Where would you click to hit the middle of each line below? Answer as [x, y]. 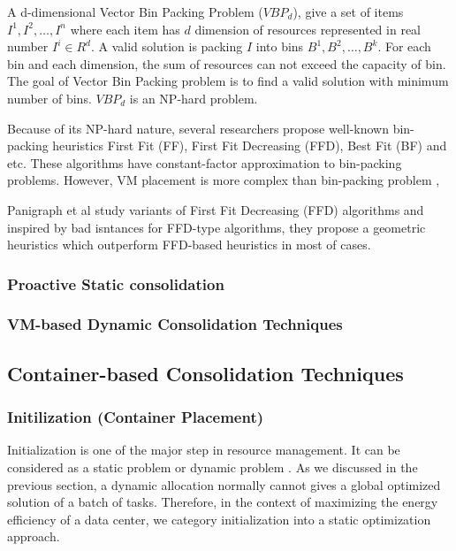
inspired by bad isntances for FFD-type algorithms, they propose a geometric [217, 227]
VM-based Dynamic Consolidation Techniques [175, 324]
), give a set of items [348, 11]
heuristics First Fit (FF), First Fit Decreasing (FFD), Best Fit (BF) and [250, 145]
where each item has [125, 29]
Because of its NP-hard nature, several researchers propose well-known [198, 128]
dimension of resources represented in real [308, 29]
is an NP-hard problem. [194, 98]
